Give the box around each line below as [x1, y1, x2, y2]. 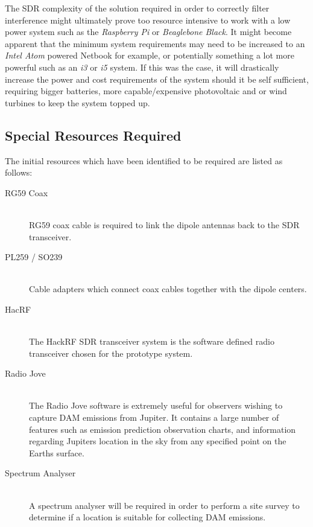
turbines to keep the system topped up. [5, 96, 150, 109]
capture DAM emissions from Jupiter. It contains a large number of [29, 411, 279, 424]
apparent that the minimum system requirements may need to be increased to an [5, 37, 305, 50]
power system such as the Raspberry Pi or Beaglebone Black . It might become [5, 25, 292, 38]
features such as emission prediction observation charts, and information [29, 423, 296, 435]
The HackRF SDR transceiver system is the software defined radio [29, 335, 274, 348]
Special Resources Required [5, 126, 182, 144]
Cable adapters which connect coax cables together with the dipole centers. [29, 283, 307, 295]
